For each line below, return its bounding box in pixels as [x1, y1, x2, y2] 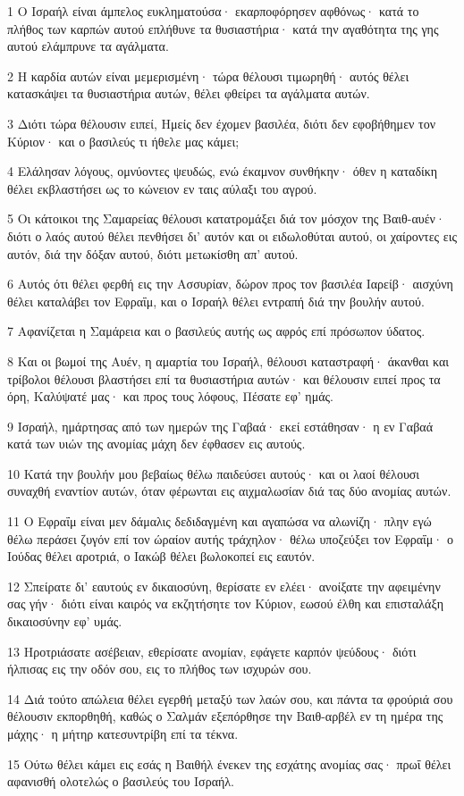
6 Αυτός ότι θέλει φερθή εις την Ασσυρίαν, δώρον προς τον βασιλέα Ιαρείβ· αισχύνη [7, 274, 453, 293]
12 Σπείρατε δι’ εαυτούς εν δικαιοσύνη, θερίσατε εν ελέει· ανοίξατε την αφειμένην [7, 576, 441, 595]
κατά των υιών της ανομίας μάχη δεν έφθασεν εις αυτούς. [7, 434, 306, 453]
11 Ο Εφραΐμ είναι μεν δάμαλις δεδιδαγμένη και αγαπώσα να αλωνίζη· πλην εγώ [7, 512, 432, 531]
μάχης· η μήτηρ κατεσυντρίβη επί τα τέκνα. [7, 725, 239, 742]
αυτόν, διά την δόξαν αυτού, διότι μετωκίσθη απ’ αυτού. [7, 244, 299, 263]
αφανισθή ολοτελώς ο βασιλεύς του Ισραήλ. [7, 772, 234, 791]
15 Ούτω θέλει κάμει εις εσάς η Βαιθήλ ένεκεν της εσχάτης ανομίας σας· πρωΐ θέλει [7, 754, 451, 773]
